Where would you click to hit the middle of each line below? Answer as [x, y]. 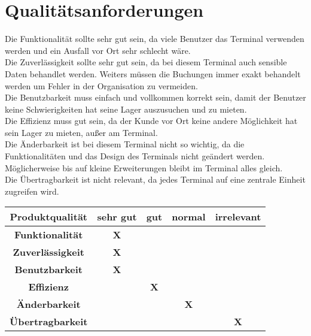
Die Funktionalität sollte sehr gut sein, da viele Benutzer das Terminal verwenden [155, 39]
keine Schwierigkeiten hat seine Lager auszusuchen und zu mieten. [126, 109]
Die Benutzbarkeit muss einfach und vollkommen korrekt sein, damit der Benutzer [155, 97]
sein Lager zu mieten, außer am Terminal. [81, 132]
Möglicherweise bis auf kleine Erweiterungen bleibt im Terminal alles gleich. [144, 167]
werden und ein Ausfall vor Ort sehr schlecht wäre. [98, 50]
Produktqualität [48, 217]
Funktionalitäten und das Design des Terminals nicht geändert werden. [135, 156]
